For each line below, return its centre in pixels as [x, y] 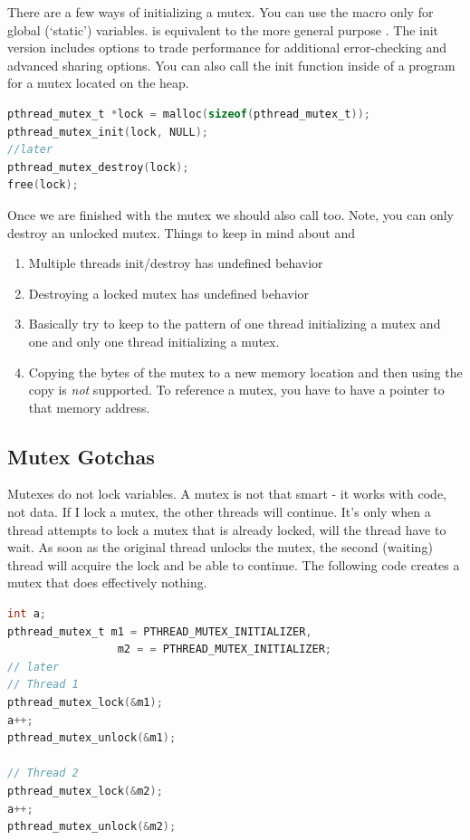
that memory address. [89, 407]
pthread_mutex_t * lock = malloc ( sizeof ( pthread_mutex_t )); [189, 114]
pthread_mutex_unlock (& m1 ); [92, 738]
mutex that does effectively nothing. [107, 582]
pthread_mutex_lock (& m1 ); [85, 703]
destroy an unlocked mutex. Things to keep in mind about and [182, 232]
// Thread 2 [43, 773]
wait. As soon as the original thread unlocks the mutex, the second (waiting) [220, 547]
